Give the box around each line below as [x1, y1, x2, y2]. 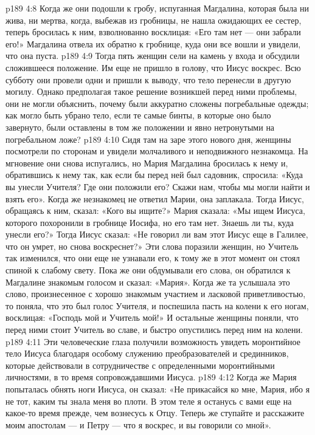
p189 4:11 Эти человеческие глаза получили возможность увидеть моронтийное [5, 335, 300, 348]
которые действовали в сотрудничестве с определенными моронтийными [5, 358, 275, 371]
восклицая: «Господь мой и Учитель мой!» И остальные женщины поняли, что [5, 311, 299, 324]
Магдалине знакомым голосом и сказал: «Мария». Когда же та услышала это [5, 275, 290, 288]
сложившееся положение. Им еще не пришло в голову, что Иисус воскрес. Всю [5, 61, 301, 74]
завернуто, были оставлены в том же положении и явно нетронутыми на [5, 120, 275, 133]
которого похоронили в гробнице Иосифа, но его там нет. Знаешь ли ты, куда [5, 216, 294, 228]
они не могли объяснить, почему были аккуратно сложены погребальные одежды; [5, 97, 309, 109]
